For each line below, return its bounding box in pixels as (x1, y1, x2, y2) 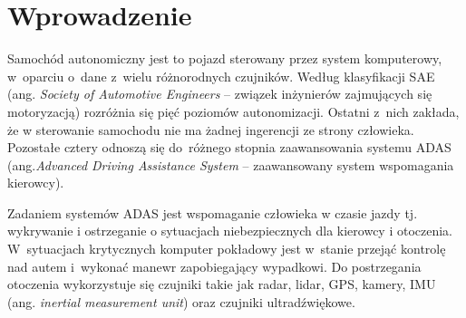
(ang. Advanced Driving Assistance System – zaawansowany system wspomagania (7, 155, 454, 174)
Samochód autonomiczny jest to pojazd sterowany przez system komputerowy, (7, 49, 442, 68)
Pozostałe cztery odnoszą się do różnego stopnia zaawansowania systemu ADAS (7, 138, 451, 157)
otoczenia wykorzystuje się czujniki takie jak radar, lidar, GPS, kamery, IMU (7, 275, 436, 294)
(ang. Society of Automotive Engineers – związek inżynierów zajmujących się (7, 84, 432, 103)
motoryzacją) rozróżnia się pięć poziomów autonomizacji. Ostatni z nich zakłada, (7, 101, 460, 120)
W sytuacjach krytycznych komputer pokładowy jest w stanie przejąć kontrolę (7, 239, 446, 258)
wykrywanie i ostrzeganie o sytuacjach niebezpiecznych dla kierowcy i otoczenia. (7, 221, 453, 240)
